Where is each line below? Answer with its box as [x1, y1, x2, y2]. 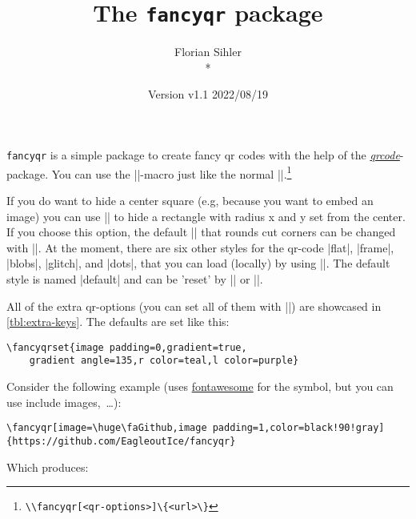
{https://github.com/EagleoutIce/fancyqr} [6, 435, 236, 447]
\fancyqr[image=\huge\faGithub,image [6, 422, 207, 434]
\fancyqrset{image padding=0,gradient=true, [6, 341, 247, 353]
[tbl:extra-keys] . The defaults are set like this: [6, 313, 230, 330]
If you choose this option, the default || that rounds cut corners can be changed [6, 223, 396, 240]
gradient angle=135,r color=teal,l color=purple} [29, 355, 299, 367]
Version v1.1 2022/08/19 [148, 86, 268, 103]
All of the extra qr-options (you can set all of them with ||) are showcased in [6, 297, 382, 314]
